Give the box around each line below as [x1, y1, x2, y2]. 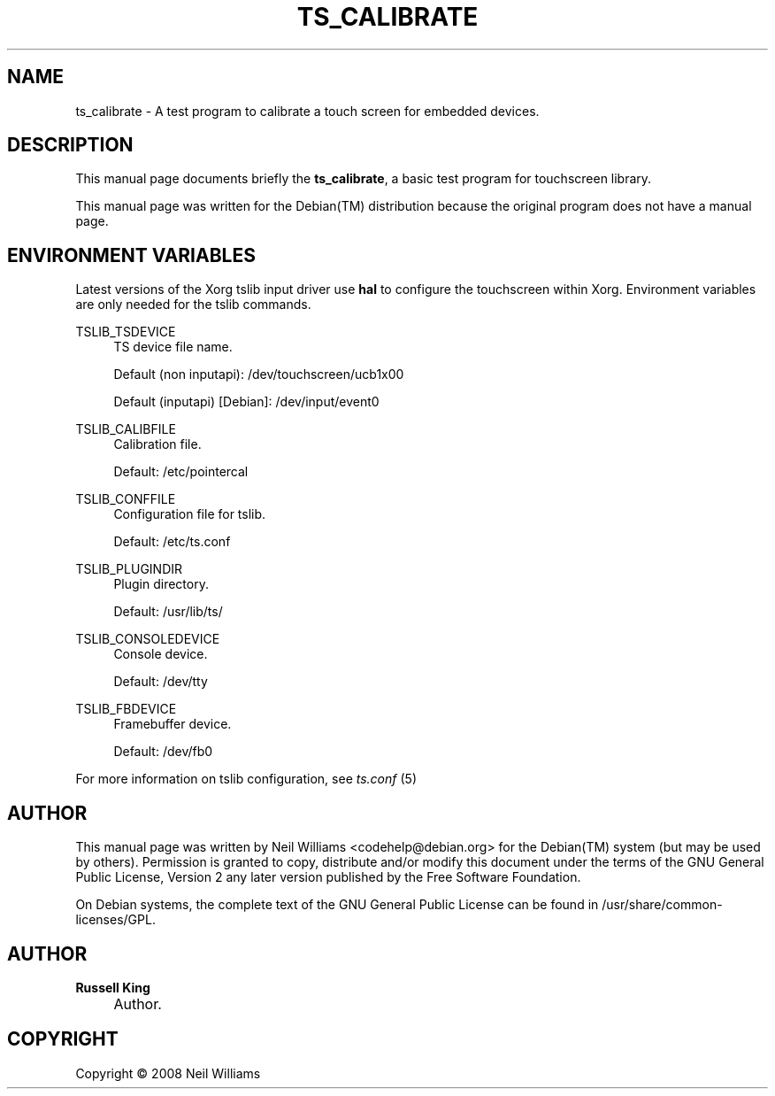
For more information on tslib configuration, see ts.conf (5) [75, 771, 417, 787]
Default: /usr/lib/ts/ [113, 604, 223, 620]
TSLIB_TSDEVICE [75, 324, 176, 340]
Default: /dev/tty [113, 674, 208, 690]
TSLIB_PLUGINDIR [75, 561, 183, 577]
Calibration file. [113, 436, 202, 452]
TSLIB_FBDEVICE [75, 701, 177, 717]
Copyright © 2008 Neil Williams [75, 1065, 261, 1081]
